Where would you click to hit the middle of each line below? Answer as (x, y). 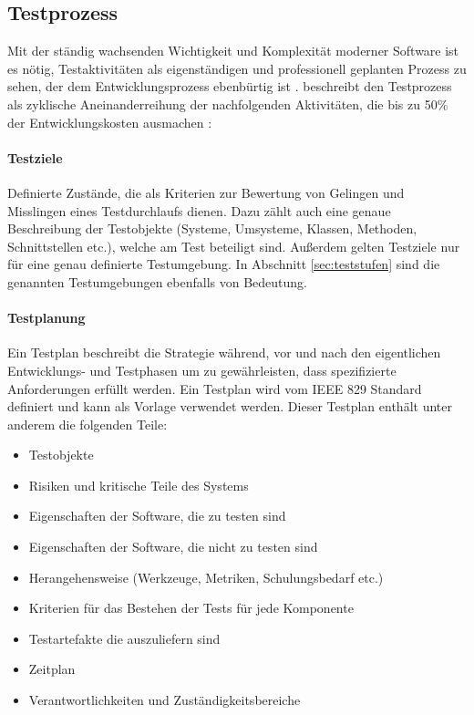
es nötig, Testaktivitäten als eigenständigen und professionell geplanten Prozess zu (237, 68)
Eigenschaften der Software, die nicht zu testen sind (173, 547)
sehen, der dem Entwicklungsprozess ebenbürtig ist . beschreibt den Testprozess (230, 86)
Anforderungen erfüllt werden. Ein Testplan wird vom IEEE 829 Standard (215, 388)
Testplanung (46, 318)
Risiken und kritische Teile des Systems (139, 485)
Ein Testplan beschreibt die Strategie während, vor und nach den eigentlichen (224, 352)
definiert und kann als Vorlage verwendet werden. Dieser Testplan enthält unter (230, 406)
